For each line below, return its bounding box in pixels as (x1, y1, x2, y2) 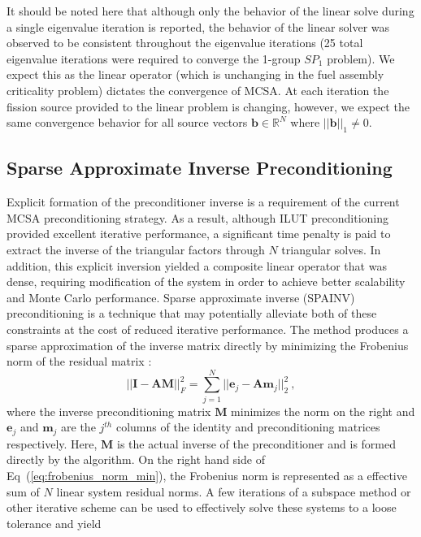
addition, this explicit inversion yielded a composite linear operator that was (7, 257, 387, 274)
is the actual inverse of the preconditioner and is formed (117, 435, 397, 452)
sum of (7, 483, 40, 500)
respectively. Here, (7, 435, 98, 452)
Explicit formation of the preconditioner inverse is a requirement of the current (7, 193, 400, 210)
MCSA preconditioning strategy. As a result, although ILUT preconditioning (7, 209, 389, 226)
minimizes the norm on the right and (231, 402, 415, 419)
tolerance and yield (7, 514, 102, 531)
